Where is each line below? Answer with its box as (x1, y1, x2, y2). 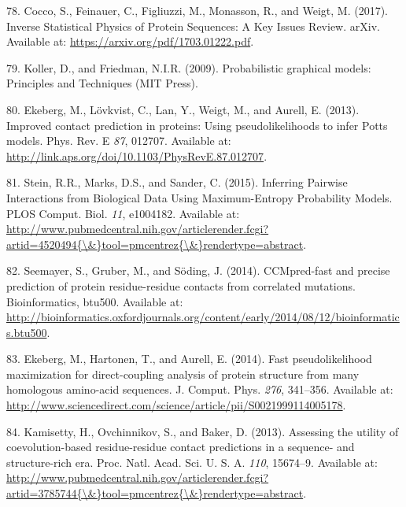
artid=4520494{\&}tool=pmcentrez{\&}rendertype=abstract (6, 235, 304, 252)
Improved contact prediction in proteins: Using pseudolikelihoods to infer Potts (6, 117, 388, 133)
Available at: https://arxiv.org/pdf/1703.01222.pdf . (6, 33, 254, 50)
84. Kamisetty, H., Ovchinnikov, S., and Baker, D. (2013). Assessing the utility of (6, 423, 399, 439)
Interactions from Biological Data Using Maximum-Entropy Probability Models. (6, 189, 393, 205)
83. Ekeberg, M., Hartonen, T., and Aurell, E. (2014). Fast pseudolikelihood (6, 350, 372, 367)
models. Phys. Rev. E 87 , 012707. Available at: (6, 132, 231, 149)
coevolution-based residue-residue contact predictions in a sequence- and (6, 439, 355, 455)
